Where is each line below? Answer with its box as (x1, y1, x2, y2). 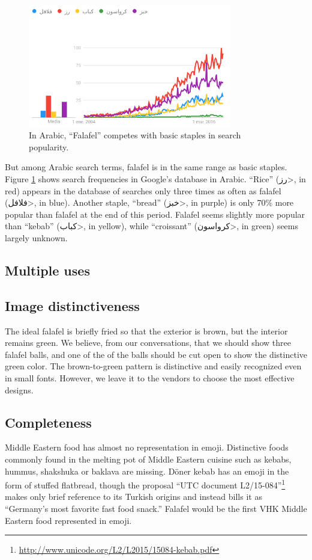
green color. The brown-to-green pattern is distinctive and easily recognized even (5, 360, 302, 372)
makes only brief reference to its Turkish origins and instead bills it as (5, 490, 262, 503)
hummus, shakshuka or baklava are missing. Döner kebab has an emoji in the (5, 464, 289, 477)
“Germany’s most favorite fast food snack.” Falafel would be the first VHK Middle (5, 502, 307, 514)
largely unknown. (5, 232, 68, 244)
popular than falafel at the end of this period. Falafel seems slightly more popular (5, 208, 305, 220)
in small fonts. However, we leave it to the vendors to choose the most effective (5, 371, 295, 384)
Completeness (5, 413, 92, 431)
